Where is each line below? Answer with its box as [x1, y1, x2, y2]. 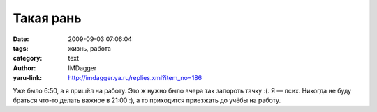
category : [13, 54, 43, 63]
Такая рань [13, 10, 82, 26]
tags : [13, 44, 29, 52]
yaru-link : [13, 74, 42, 82]
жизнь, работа [68, 44, 112, 52]
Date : [13, 35, 29, 43]
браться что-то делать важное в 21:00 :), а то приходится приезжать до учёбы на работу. [13, 96, 281, 104]
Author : [13, 63, 36, 72]
